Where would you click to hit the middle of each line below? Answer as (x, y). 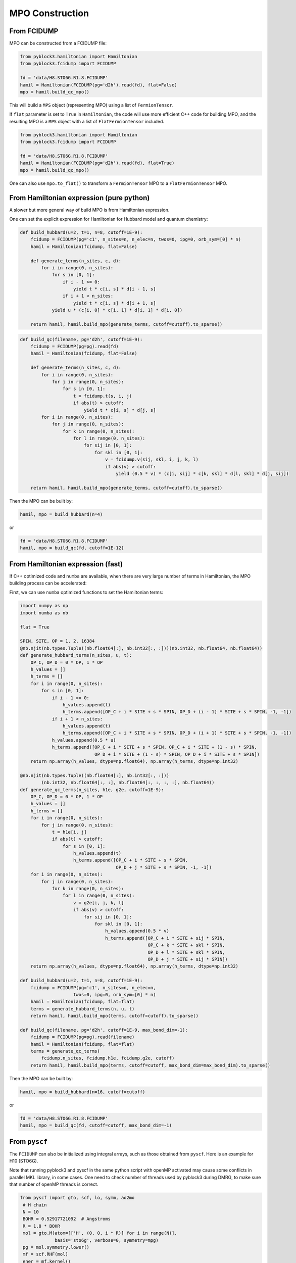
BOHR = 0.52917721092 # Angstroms (67, 1219)
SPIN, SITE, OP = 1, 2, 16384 (57, 641)
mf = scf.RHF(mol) (45, 1254)
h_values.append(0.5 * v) (137, 931)
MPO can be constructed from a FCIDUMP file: (58, 43)
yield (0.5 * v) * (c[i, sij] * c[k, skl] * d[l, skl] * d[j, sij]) (202, 474)
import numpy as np (44, 606)
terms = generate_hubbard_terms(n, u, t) (83, 1009)
